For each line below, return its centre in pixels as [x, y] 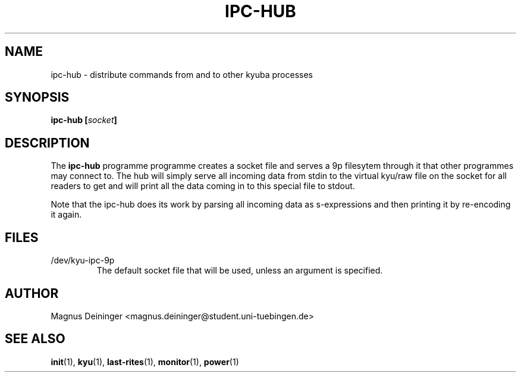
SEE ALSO [35, 339]
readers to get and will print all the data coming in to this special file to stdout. [203, 186]
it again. [66, 215]
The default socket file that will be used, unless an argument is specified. [240, 271]
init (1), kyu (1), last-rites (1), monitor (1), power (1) [145, 362]
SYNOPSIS [37, 98]
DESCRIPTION [47, 143]
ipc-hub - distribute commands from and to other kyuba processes [182, 74]
